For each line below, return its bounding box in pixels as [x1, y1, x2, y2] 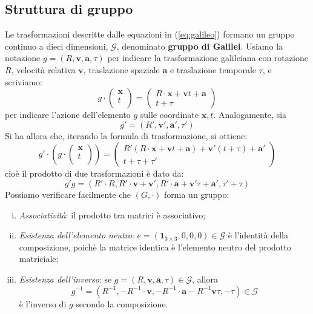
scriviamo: [5, 75, 42, 88]
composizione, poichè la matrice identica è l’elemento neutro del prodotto [19, 240, 291, 253]
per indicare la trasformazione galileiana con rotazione [107, 51, 308, 64]
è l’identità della [228, 229, 288, 241]
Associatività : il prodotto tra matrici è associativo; [19, 208, 206, 221]
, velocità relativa [11, 63, 76, 76]
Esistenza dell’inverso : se [19, 272, 112, 285]
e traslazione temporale [170, 63, 257, 76]
